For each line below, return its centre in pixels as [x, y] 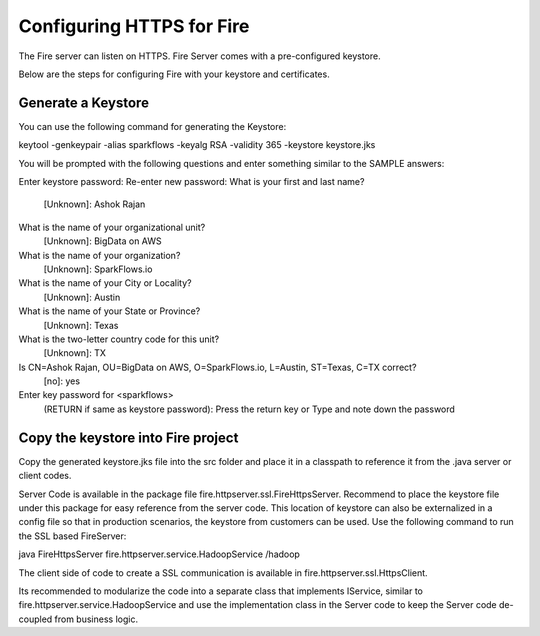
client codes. [45, 476]
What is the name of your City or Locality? [105, 283]
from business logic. [96, 619]
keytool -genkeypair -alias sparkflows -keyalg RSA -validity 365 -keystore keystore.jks [197, 145]
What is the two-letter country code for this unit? [119, 339]
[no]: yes [61, 381]
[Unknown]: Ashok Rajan [94, 204]
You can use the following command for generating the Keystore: [152, 126]
